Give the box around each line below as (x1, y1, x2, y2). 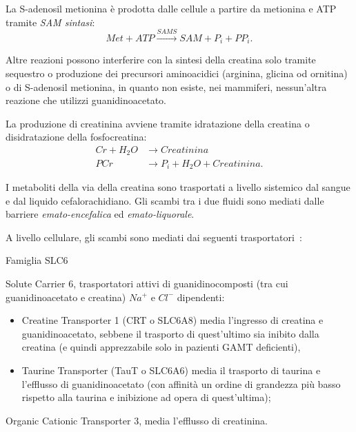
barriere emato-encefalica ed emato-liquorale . (6, 207, 195, 221)
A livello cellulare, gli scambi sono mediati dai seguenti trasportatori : (6, 229, 302, 244)
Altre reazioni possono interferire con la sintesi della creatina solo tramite (6, 52, 316, 67)
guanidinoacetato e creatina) (6, 289, 126, 304)
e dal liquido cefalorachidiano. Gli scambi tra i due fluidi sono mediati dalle (6, 193, 324, 207)
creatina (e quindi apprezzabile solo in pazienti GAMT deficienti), (21, 340, 301, 354)
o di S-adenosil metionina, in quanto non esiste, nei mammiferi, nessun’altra (6, 79, 327, 94)
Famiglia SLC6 (6, 253, 68, 267)
